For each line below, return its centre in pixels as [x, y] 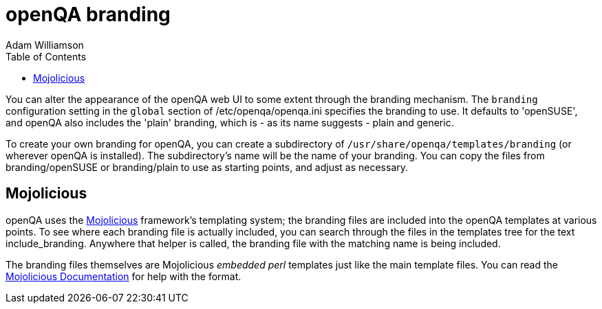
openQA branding [88, 14]
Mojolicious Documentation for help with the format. [123, 276]
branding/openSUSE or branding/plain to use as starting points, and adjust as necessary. [207, 167]
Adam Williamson [45, 45]
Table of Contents [46, 56]
